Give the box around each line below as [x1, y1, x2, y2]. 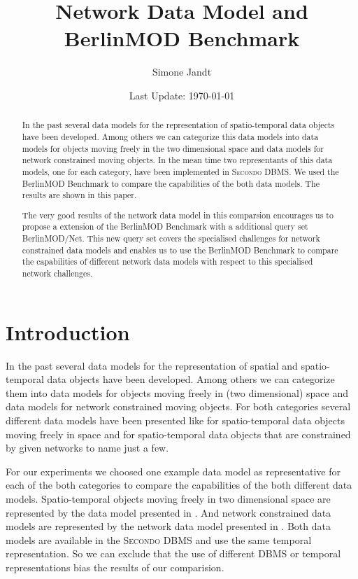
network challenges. [22, 267, 93, 279]
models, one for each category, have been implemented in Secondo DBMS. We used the [22, 165, 339, 177]
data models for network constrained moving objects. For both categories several [6, 399, 351, 414]
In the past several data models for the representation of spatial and [6, 358, 298, 372]
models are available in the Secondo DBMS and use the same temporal [6, 532, 312, 547]
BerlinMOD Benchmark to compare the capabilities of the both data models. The [22, 177, 320, 189]
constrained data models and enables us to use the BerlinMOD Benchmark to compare [22, 244, 338, 256]
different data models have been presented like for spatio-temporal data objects [6, 413, 345, 428]
